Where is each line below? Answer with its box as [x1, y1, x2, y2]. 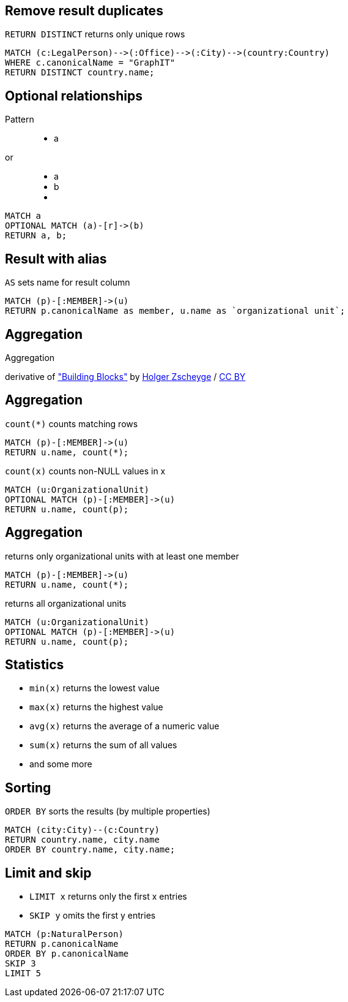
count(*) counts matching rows [5, 418, 138, 429]
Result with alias [5, 251, 107, 267]
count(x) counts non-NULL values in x [5, 465, 166, 476]
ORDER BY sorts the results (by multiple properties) [5, 806, 210, 817]
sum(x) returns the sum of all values [29, 740, 177, 751]
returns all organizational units [5, 598, 127, 609]
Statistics [5, 657, 64, 673]
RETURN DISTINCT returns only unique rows [5, 29, 185, 40]
